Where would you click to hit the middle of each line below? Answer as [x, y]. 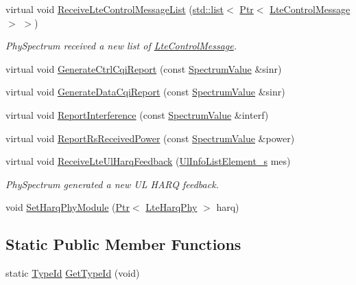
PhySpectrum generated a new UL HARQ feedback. [112, 184]
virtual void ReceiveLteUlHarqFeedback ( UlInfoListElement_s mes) [148, 161]
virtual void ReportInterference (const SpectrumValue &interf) [137, 114]
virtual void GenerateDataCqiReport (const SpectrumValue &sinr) [145, 92]
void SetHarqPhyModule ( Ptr [68, 207]
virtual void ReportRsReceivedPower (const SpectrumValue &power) [150, 138]
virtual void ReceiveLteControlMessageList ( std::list [115, 9]
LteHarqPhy [171, 207]
